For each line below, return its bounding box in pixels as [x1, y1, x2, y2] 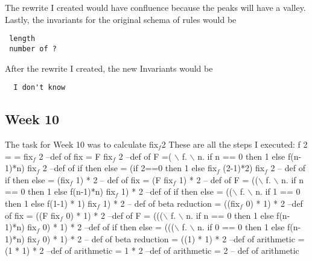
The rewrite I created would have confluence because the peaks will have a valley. [5, 1, 306, 13]
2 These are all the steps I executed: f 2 [161, 137, 308, 150]
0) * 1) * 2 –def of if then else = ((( [42, 221, 174, 233]
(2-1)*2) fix [223, 162, 265, 174]
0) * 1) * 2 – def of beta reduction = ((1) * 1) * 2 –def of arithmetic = [42, 232, 305, 245]
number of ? [9, 44, 57, 53]
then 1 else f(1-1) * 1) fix [5, 197, 97, 209]
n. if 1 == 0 [255, 185, 301, 198]
